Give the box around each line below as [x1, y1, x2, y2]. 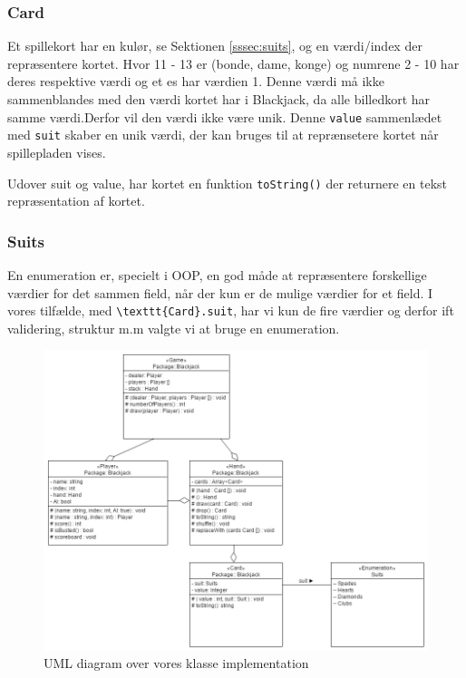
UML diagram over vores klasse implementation [44, 654, 309, 673]
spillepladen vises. [7, 142, 106, 161]
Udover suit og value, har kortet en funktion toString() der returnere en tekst [7, 173, 448, 192]
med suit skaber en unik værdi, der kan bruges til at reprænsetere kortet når [7, 125, 439, 144]
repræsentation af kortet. [7, 191, 145, 210]
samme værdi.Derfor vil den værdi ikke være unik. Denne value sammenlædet [7, 107, 442, 126]
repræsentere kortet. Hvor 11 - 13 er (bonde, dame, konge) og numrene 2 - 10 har [7, 53, 460, 73]
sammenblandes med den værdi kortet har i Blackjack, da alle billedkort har [7, 90, 431, 108]
